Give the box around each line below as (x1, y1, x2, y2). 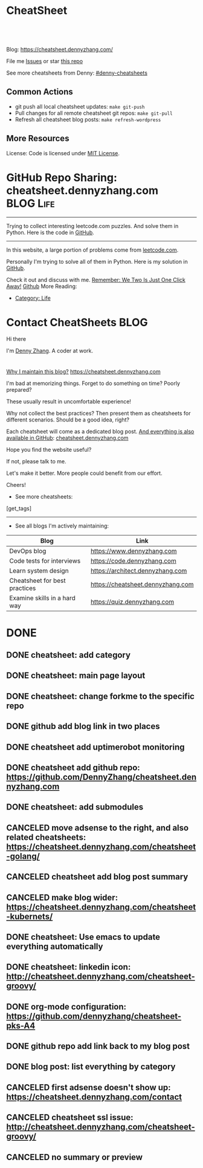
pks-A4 (6, 1020, 36, 1031)
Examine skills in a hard (9, 594, 76, 602)
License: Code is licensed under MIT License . (6, 149, 120, 156)
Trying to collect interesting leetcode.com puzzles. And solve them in (6, 222, 179, 229)
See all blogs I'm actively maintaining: (14, 522, 109, 529)
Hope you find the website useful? (6, 446, 92, 454)
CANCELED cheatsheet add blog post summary (6, 871, 188, 882)
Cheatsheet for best (9, 577, 66, 585)
